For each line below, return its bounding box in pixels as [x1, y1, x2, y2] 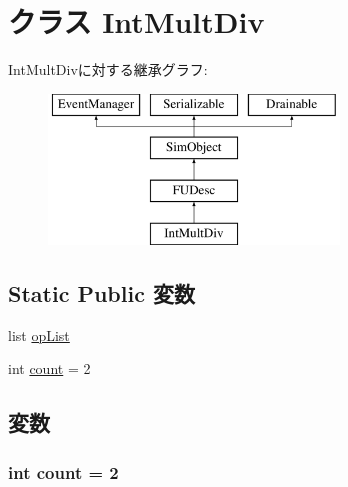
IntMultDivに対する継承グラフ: [8, 59, 208, 80]
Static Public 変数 [8, 277, 195, 308]
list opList [8, 324, 70, 345]
